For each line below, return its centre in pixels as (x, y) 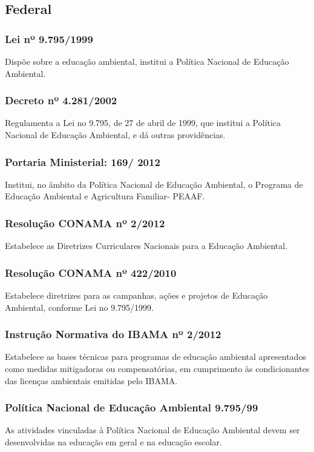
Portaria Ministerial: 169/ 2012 (83, 161)
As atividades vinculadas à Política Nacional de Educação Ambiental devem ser (152, 430)
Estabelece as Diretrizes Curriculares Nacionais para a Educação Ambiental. (146, 246)
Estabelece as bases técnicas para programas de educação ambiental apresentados (155, 357)
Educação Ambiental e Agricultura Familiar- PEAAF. (105, 196)
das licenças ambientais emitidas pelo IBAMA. (91, 380)
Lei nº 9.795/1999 (49, 38)
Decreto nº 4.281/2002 (61, 100)
